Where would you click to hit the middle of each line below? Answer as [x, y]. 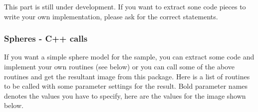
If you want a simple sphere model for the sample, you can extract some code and [129, 57]
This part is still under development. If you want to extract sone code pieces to [125, 6]
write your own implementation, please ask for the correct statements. [111, 16]
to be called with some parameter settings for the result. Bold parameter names [126, 86]
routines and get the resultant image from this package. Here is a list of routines [127, 76]
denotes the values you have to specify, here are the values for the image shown [125, 95]
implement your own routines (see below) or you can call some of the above [119, 66]
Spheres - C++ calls [46, 38]
